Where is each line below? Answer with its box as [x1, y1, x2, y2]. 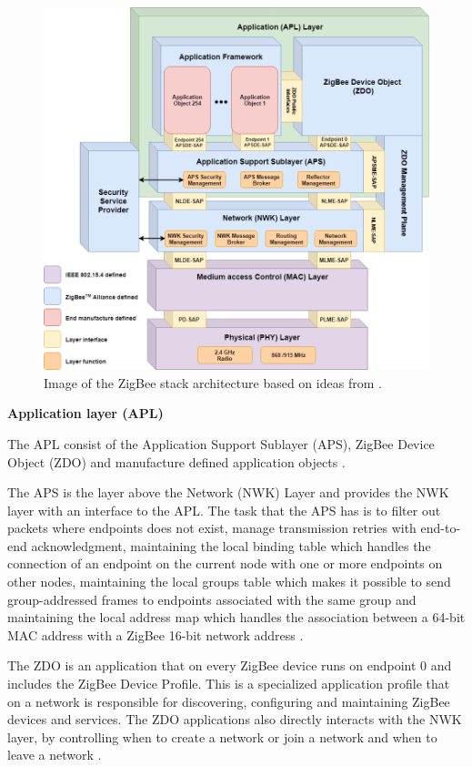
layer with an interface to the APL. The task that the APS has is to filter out [7, 500, 441, 519]
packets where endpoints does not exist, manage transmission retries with [7, 518, 417, 537]
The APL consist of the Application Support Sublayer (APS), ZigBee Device [7, 434, 435, 453]
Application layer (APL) [7, 404, 164, 423]
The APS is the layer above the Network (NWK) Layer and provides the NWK [7, 483, 449, 502]
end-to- [420, 518, 461, 537]
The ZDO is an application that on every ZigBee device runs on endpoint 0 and [7, 656, 452, 675]
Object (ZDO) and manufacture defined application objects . [7, 452, 346, 471]
